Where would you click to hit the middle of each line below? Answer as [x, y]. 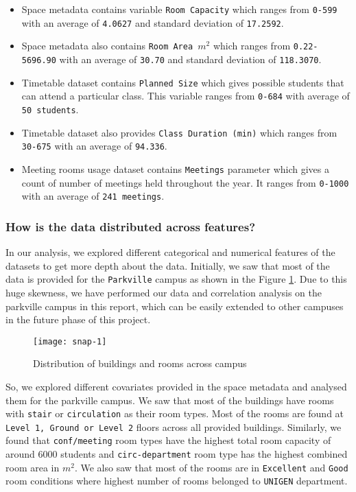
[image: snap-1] [70, 341]
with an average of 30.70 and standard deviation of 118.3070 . [190, 59]
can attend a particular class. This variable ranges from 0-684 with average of [186, 96]
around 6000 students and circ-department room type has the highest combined [177, 454]
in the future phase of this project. [78, 319]
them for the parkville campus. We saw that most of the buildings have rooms [170, 400]
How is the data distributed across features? [131, 226]
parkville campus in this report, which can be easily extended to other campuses [175, 306]
